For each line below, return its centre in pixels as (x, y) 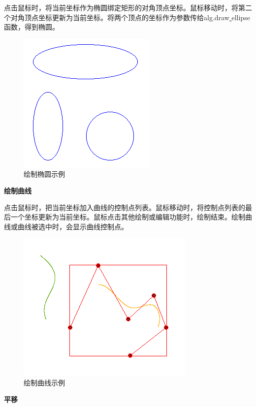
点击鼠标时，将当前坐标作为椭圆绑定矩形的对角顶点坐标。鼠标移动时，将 (121, 7)
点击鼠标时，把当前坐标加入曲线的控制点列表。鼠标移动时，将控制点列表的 (125, 207)
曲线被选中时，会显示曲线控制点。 (73, 226)
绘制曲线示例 (44, 382)
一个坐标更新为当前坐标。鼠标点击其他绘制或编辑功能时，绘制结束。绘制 (128, 217)
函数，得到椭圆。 (32, 27)
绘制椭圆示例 (44, 174)
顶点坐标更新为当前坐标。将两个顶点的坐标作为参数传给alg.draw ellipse (137, 17)
